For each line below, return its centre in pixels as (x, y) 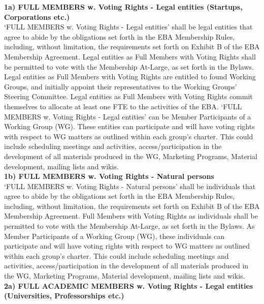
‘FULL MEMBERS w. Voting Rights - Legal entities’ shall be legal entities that (128, 27)
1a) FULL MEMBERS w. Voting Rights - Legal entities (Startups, (123, 7)
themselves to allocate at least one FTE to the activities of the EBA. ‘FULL (123, 106)
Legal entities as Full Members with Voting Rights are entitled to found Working (130, 77)
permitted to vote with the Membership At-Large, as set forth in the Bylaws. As (129, 226)
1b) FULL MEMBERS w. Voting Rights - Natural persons (109, 176)
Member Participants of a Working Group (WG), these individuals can (114, 236)
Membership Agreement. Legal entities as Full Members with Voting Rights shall (130, 56)
